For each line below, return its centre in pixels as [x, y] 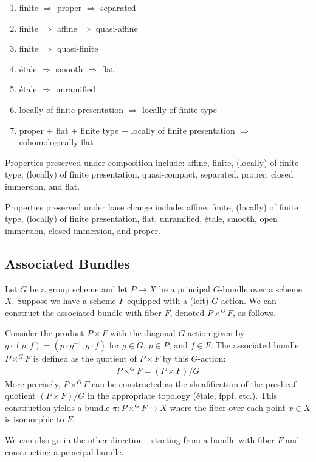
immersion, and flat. [43, 186]
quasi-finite [77, 48]
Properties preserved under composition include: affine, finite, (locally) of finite [152, 162]
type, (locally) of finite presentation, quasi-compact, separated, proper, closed [149, 174]
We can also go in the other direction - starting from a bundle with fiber [140, 439]
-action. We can [247, 301]
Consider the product [45, 333]
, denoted [187, 312]
